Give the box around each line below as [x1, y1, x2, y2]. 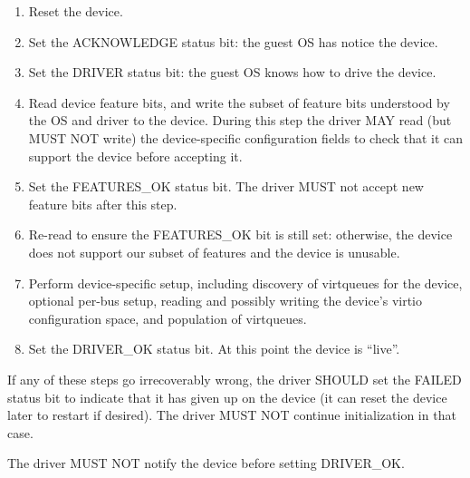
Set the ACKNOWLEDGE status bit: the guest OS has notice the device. [28, 32, 438, 51]
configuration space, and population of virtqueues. [28, 308, 307, 327]
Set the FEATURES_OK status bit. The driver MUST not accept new [28, 177, 424, 196]
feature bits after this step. [28, 194, 177, 213]
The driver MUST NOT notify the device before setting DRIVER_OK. [7, 454, 405, 473]
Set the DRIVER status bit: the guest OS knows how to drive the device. [28, 63, 436, 82]
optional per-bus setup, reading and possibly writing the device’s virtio [28, 291, 423, 310]
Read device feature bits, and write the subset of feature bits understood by [28, 93, 450, 112]
